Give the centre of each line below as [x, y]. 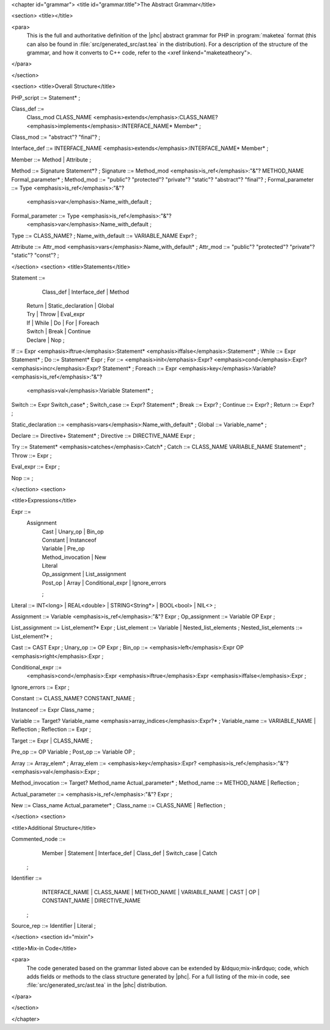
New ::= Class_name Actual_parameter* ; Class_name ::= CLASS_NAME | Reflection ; [119, 806]
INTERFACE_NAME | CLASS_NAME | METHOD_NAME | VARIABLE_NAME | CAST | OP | [151, 892]
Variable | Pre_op [63, 549]
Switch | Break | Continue [59, 332]
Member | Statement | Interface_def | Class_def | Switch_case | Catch [130, 853]
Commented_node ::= [39, 839]
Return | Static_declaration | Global [70, 305]
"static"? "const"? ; [35, 255]
